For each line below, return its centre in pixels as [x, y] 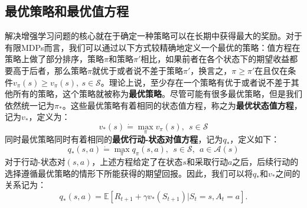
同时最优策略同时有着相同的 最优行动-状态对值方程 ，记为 [114, 139]
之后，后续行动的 [265, 161]
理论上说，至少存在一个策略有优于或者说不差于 [200, 82]
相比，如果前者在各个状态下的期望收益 [215, 59]
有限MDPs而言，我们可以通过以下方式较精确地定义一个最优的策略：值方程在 [153, 47]
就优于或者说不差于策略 [137, 70]
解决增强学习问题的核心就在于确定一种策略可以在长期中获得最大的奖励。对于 [153, 36]
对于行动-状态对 [35, 161]
